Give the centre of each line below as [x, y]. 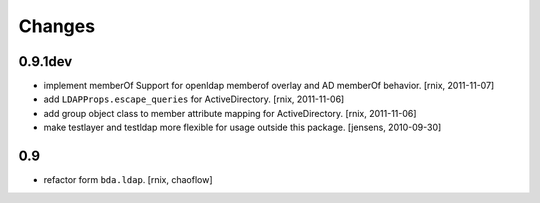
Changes [56, 26]
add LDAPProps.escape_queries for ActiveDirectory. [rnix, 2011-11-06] [194, 99]
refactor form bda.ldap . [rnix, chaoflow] [128, 180]
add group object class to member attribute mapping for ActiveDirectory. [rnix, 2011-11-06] [230, 113]
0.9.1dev [45, 61]
